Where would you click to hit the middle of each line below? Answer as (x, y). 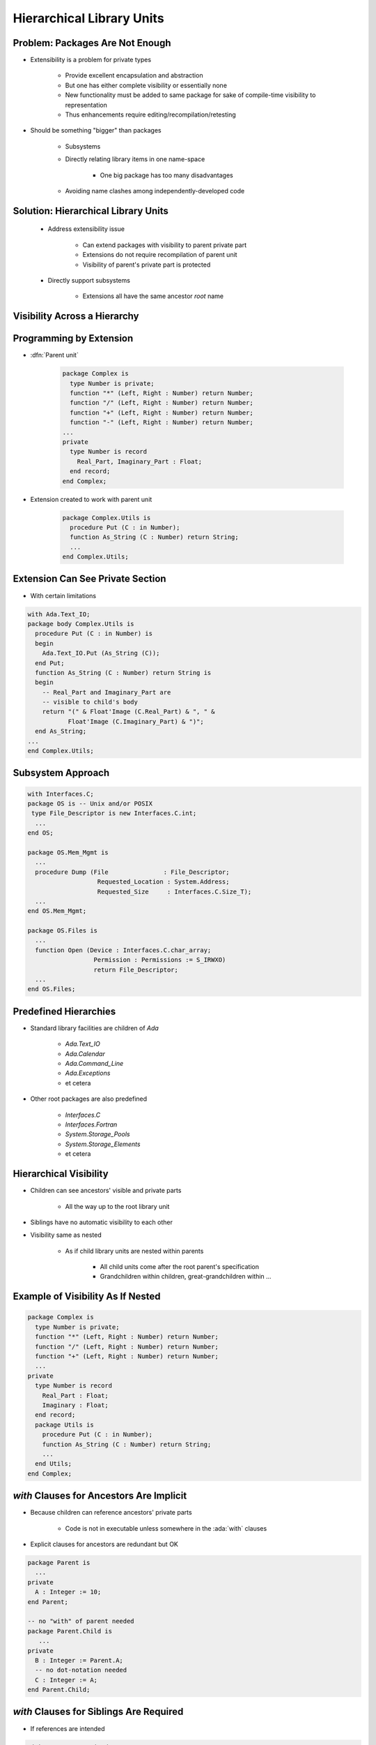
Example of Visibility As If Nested (87, 1297)
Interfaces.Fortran (91, 1124)
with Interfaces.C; (61, 794)
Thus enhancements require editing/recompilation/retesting (150, 114)
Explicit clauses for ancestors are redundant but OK (104, 1544)
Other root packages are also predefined (89, 1099)
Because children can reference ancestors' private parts (111, 1513)
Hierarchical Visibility (61, 1174)
